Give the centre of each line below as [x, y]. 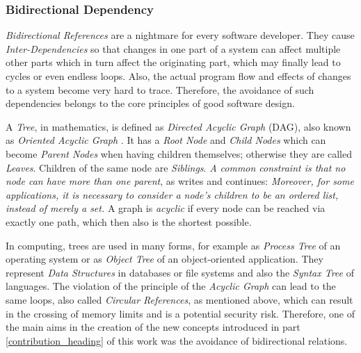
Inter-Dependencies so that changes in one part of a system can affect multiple [173, 48]
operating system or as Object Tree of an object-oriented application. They [165, 259]
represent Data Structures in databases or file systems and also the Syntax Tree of [180, 272]
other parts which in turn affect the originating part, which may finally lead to [173, 62]
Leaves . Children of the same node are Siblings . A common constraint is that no [176, 167]
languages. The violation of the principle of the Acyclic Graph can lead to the [171, 286]
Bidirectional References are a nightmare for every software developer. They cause [180, 35]
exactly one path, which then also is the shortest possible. [129, 221]
